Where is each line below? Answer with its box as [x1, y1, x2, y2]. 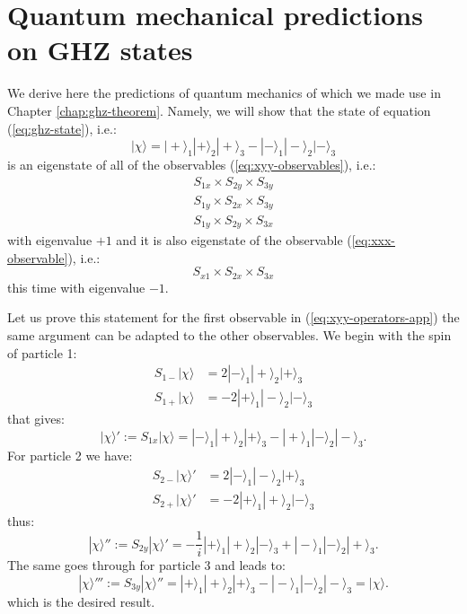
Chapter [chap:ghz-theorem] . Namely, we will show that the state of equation [7, 101, 431, 119]
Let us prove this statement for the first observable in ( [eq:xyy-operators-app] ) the [7, 308, 460, 327]
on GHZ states [7, 31, 193, 68]
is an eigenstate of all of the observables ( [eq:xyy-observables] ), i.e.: [7, 155, 376, 174]
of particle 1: [7, 343, 77, 362]
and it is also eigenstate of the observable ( [116, 231, 352, 250]
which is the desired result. [7, 592, 155, 610]
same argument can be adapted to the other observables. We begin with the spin [7, 325, 452, 344]
